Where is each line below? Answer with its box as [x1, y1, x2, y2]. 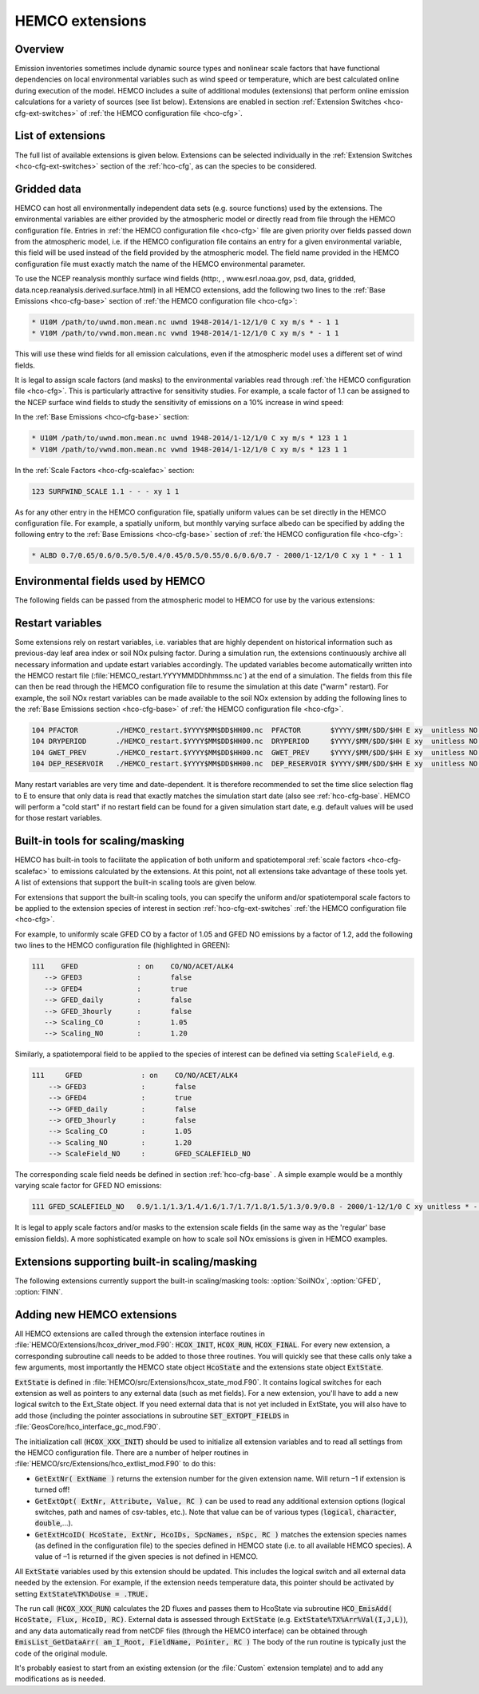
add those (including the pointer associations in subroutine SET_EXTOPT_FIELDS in [14, 1410, 290, 1420]
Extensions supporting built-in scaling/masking [14, 1255, 257, 1268]
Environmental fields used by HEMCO [14, 574, 206, 587]
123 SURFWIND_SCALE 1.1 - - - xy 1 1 [31, 487, 180, 495]
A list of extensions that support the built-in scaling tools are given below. [14, 877, 257, 887]
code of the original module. [14, 1648, 108, 1658]
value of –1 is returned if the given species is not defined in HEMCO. [34, 1552, 259, 1561]
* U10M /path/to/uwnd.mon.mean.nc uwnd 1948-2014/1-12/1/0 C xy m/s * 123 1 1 [31, 434, 347, 443]
